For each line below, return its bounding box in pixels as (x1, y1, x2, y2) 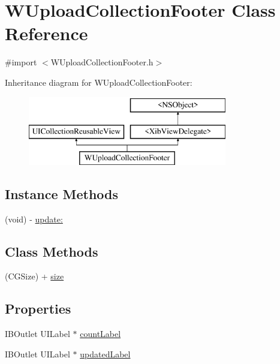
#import (5, 56, 37, 68)
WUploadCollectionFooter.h (50, 56, 153, 68)
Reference (5, 21, 88, 46)
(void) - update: (5, 212, 63, 225)
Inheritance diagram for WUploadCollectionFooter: (5, 76, 192, 88)
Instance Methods (5, 184, 118, 203)
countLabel (80, 327, 121, 340)
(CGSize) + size (5, 270, 64, 282)
